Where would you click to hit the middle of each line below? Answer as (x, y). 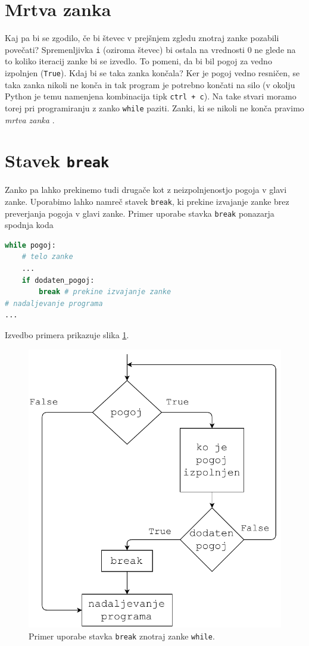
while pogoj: (30, 245)
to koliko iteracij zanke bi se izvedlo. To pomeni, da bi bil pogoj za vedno (138, 61)
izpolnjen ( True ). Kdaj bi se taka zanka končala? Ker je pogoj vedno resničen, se (152, 72)
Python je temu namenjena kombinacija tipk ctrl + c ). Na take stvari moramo (151, 96)
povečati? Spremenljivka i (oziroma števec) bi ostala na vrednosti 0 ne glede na (150, 49)
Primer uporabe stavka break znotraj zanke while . (122, 636)
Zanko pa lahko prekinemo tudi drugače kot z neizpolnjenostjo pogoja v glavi (146, 190)
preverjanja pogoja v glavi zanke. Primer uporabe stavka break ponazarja (140, 213)
